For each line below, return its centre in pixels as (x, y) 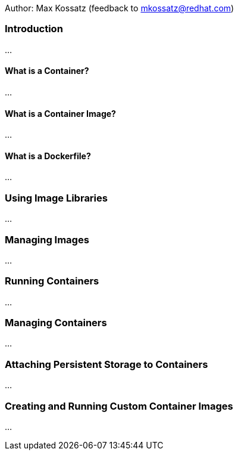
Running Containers (52, 281)
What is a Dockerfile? (48, 156)
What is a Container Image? (60, 113)
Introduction (34, 29)
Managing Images (47, 239)
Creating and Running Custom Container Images (119, 406)
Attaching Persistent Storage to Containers (107, 364)
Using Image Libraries (56, 198)
